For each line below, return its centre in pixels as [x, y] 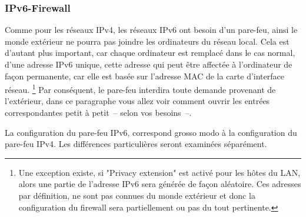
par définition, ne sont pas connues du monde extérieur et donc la [137, 195]
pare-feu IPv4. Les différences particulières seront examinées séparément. [136, 144]
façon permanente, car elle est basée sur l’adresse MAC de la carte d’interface [144, 76]
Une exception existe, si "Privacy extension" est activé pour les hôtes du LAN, [159, 172]
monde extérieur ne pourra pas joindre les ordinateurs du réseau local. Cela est [147, 41]
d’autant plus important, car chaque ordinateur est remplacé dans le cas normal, [150, 53]
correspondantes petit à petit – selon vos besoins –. [98, 113]
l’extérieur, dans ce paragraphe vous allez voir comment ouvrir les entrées [137, 101]
